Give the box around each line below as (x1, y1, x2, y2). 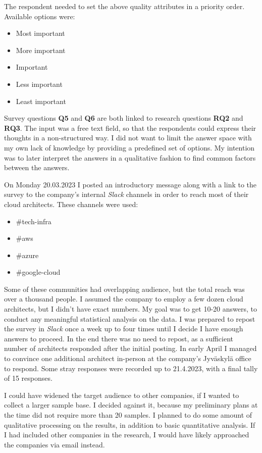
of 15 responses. (4, 373, 53, 383)
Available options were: (4, 11, 75, 21)
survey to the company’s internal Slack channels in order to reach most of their (4, 189, 249, 199)
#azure (16, 249, 39, 260)
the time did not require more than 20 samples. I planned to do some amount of (4, 410, 252, 420)
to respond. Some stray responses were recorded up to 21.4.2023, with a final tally (4, 363, 258, 373)
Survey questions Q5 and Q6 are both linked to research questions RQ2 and (4, 113, 243, 123)
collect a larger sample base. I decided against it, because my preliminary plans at (4, 399, 258, 410)
